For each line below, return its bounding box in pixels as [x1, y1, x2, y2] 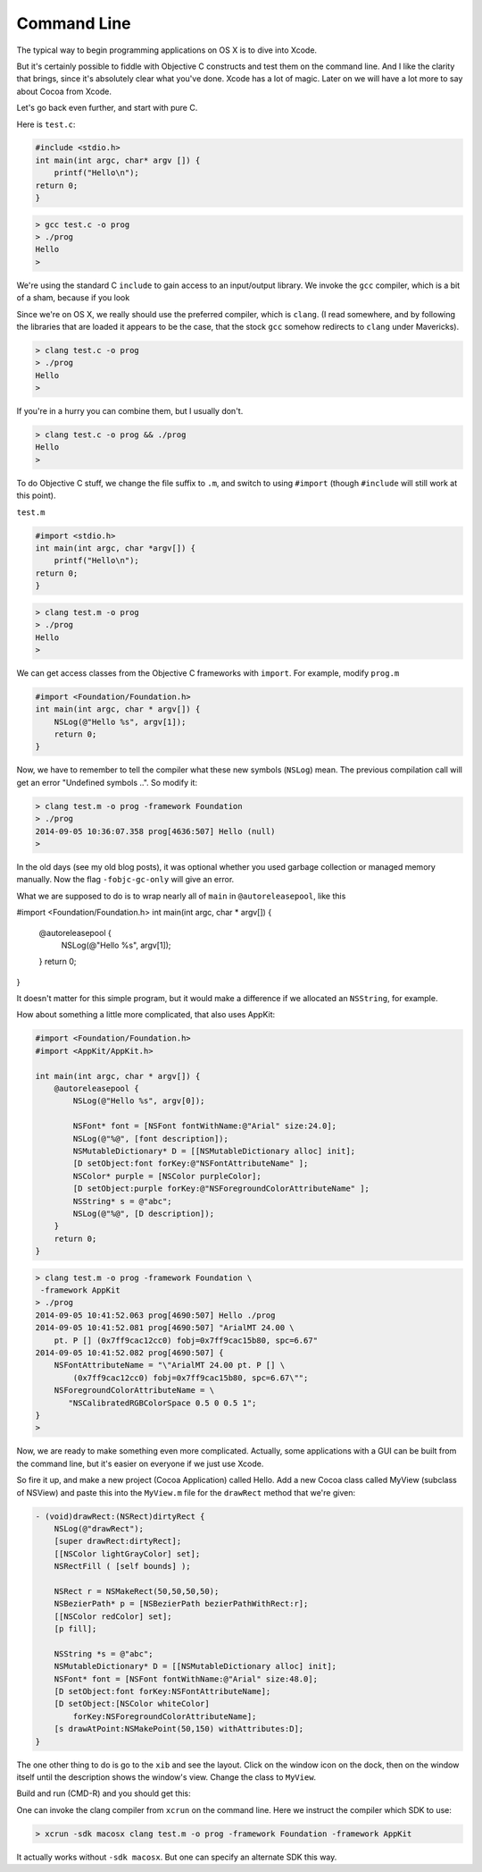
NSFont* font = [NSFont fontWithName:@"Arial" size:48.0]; [54, 1674, 319, 1684]
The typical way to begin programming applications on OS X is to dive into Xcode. [16, 45, 317, 55]
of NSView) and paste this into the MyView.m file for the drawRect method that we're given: [16, 1487, 356, 1497]
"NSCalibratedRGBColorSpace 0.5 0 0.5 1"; [68, 1397, 257, 1408]
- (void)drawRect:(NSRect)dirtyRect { [35, 1511, 205, 1522]
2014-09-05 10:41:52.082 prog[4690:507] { [35, 1348, 224, 1358]
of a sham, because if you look [16, 292, 130, 303]
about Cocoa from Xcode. [16, 86, 112, 97]
